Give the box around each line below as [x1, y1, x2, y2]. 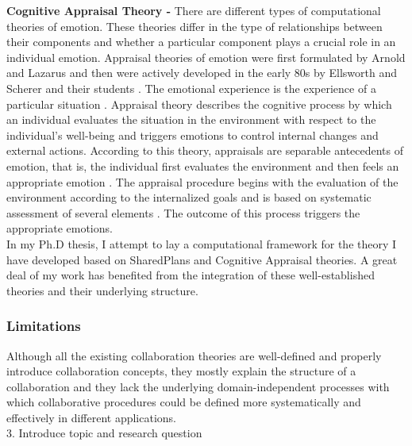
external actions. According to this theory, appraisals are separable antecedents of [6, 142, 404, 159]
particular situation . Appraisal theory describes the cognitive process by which [6, 95, 392, 112]
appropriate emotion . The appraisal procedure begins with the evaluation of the [6, 173, 399, 190]
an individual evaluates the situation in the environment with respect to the [6, 111, 376, 128]
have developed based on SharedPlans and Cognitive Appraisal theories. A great [6, 251, 398, 267]
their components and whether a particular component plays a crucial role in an [6, 33, 396, 50]
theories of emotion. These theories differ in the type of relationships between [6, 17, 383, 34]
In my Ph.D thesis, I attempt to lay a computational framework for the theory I [6, 235, 397, 252]
